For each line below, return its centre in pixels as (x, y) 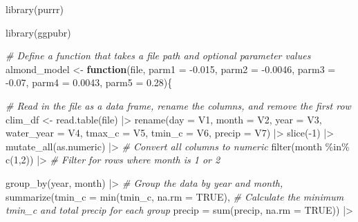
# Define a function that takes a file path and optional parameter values (158, 55)
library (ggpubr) (38, 32)
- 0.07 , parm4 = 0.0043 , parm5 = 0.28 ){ (89, 82)
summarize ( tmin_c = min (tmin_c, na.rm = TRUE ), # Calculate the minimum (175, 196)
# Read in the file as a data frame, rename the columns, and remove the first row (178, 105)
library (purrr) (35, 9)
